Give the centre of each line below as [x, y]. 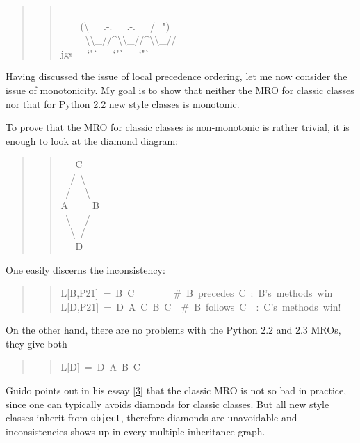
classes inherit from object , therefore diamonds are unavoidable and [152, 418]
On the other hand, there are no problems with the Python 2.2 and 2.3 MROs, [173, 330]
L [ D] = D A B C [100, 367]
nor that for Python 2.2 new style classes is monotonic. [123, 103]
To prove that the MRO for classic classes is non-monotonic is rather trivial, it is [178, 127]
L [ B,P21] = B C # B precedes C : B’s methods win [197, 293]
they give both [36, 343]
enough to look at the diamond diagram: [92, 140]
